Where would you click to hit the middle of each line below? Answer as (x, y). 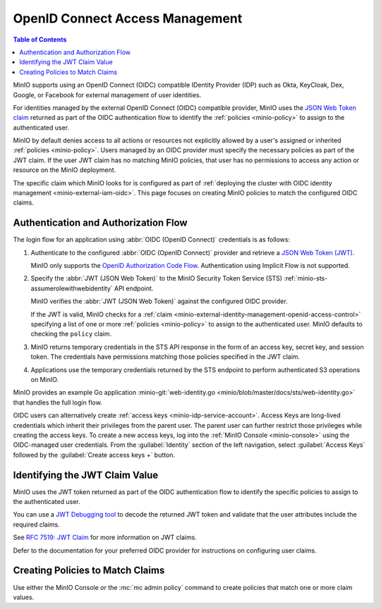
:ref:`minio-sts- (306, 278)
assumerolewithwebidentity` (72, 288)
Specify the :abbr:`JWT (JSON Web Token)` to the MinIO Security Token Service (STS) (156, 278)
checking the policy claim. (71, 334)
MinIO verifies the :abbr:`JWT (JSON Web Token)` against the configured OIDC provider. (159, 301)
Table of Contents (40, 39)
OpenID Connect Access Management (128, 18)
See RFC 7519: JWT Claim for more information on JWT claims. (105, 537)
